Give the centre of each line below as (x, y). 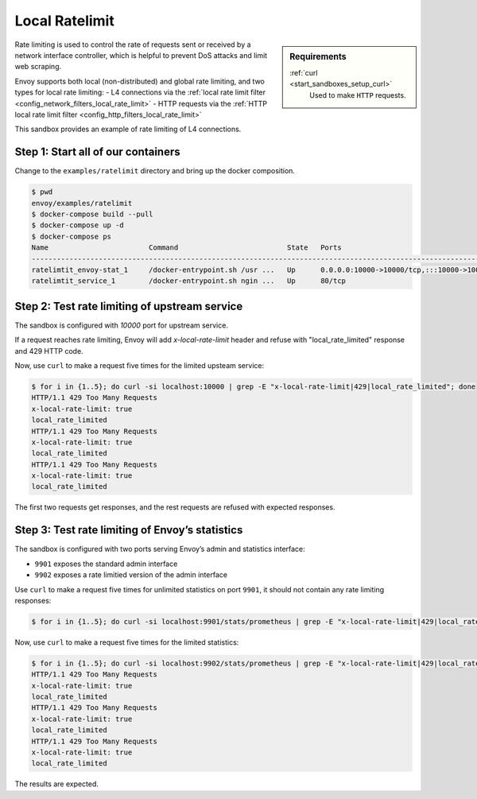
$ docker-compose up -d (78, 225)
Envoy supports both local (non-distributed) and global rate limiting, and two (140, 81)
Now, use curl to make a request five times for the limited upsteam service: (140, 365)
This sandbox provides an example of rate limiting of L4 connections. (128, 129)
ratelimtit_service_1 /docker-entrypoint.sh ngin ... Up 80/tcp (188, 281)
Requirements (318, 56)
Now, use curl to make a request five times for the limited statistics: (127, 642)
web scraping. (38, 67)
